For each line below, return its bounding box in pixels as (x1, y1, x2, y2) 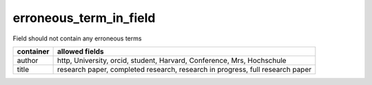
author (17, 56, 39, 65)
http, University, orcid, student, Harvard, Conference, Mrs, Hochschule (56, 56, 287, 65)
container (17, 47, 50, 56)
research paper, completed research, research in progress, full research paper (56, 64, 312, 74)
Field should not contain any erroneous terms (12, 34, 142, 42)
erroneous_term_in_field (12, 10, 156, 25)
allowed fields (56, 47, 105, 56)
